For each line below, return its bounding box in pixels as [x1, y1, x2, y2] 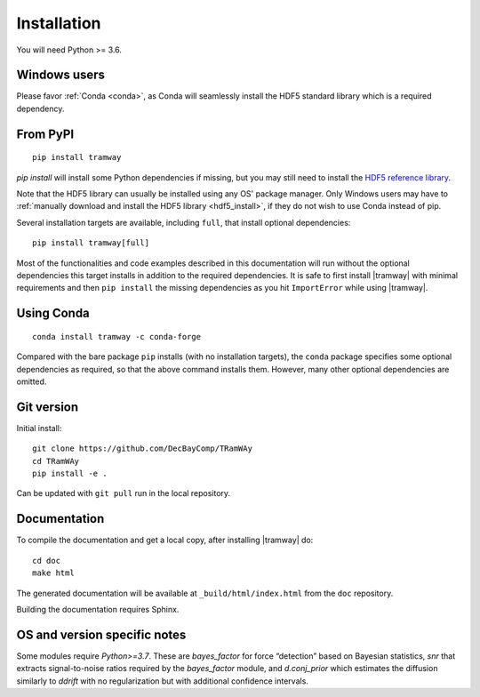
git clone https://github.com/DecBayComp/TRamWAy [32, 444, 253, 453]
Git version [16, 399, 79, 414]
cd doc [32, 556, 61, 565]
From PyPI [16, 126, 75, 141]
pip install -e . [32, 469, 108, 479]
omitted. [16, 376, 47, 387]
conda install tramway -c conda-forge [32, 332, 202, 341]
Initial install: [16, 422, 62, 433]
